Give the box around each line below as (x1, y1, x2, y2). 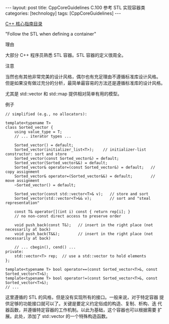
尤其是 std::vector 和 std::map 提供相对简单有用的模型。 (5, 91, 122, 97)
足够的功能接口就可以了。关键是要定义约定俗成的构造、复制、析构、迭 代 (9, 301, 162, 306)
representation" (5, 200, 40, 205)
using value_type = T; (14, 129, 62, 134)
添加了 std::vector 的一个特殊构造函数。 (27, 313, 111, 319)
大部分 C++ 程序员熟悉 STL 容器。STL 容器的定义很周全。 (5, 52, 126, 58)
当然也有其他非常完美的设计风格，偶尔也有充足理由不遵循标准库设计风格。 (5, 74, 161, 80)
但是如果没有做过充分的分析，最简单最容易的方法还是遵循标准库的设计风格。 (5, 80, 165, 86)
